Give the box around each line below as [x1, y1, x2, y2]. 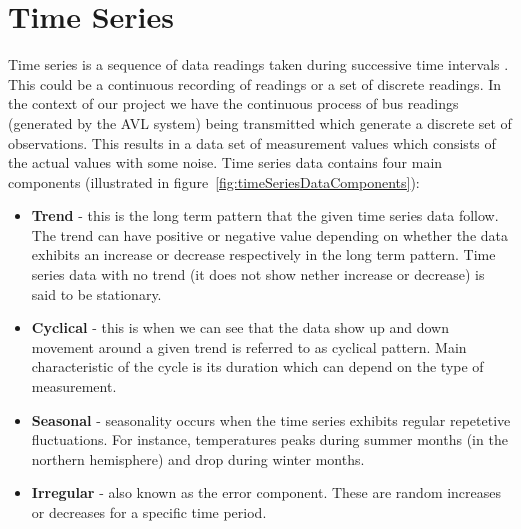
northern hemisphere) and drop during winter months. [31, 448, 365, 469]
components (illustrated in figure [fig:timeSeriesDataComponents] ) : [8, 171, 420, 192]
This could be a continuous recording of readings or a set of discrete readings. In [8, 73, 502, 94]
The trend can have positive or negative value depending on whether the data [31, 224, 508, 245]
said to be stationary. [31, 283, 162, 304]
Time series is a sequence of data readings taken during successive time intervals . [8, 54, 509, 75]
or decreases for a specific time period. [31, 502, 267, 522]
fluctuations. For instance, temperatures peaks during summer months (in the [31, 429, 508, 450]
